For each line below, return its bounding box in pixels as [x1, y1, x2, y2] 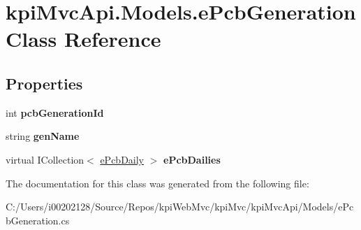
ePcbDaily [100, 152, 145, 166]
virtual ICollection [6, 152, 84, 166]
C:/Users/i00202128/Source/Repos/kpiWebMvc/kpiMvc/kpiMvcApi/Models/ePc [6, 199, 354, 214]
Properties [6, 72, 83, 94]
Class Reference [6, 24, 161, 53]
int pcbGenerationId [6, 105, 104, 120]
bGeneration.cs [6, 213, 70, 227]
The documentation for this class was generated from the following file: [6, 175, 309, 190]
